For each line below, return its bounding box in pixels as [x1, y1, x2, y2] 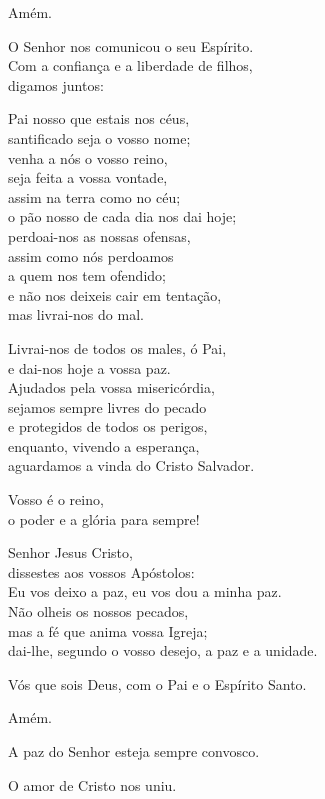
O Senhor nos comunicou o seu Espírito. [8, 35, 254, 56]
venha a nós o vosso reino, [8, 147, 168, 168]
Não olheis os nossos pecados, [8, 601, 189, 622]
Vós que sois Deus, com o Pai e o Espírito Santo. [8, 673, 307, 694]
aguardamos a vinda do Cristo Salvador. [8, 455, 255, 476]
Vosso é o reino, [8, 489, 104, 510]
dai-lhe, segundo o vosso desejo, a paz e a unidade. [8, 640, 318, 661]
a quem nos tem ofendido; [8, 265, 166, 286]
